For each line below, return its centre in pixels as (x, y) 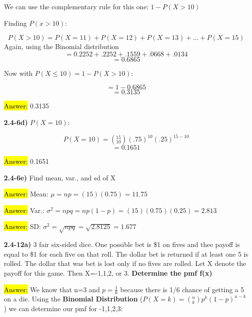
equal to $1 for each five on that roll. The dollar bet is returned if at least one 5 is (126, 254)
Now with (18, 73)
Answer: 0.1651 (26, 161)
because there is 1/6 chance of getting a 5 (182, 289)
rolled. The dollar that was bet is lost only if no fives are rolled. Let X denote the (125, 263)
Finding (16, 23)
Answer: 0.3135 (26, 106)
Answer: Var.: (24, 210)
